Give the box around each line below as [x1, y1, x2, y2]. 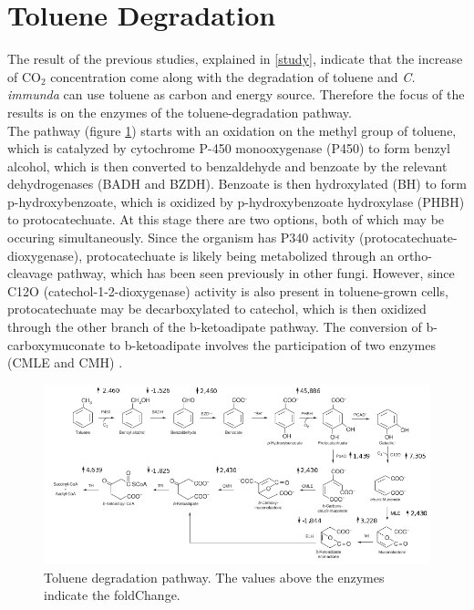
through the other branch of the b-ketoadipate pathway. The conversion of [7, 317, 422, 336]
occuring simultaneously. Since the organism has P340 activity [7, 228, 355, 247]
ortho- [397, 245, 432, 264]
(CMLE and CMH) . [7, 353, 123, 372]
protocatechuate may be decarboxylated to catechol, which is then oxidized [7, 299, 427, 318]
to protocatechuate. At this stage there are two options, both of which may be [7, 210, 445, 229]
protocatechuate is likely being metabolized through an [86, 245, 394, 264]
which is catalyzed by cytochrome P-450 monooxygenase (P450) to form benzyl [7, 139, 450, 158]
